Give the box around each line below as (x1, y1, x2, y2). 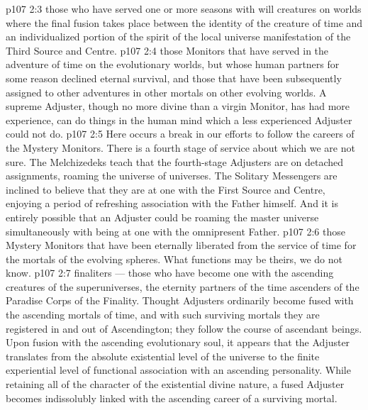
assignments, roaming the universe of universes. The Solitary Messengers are (6, 168, 338, 183)
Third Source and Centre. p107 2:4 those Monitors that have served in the (6, 43, 329, 57)
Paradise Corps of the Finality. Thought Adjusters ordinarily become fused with (6, 293, 354, 308)
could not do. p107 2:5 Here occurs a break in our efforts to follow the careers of (6, 126, 355, 141)
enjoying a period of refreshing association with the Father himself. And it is (6, 196, 338, 211)
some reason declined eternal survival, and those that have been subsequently (6, 70, 342, 85)
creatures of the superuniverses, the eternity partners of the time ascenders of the (6, 279, 359, 294)
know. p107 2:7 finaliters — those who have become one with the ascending (6, 265, 334, 280)
